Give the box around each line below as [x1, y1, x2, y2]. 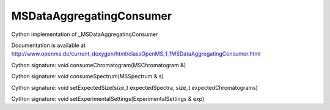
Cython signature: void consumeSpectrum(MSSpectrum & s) [11, 73, 164, 80]
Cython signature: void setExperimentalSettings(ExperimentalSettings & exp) [11, 95, 205, 102]
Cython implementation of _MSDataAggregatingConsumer [11, 31, 158, 38]
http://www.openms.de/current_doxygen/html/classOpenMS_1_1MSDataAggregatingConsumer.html [11, 50, 261, 57]
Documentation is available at [11, 42, 86, 49]
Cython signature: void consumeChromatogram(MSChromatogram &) [11, 61, 186, 68]
